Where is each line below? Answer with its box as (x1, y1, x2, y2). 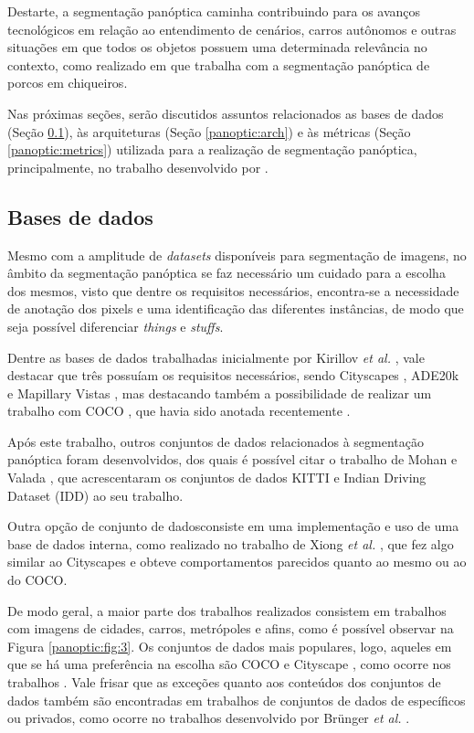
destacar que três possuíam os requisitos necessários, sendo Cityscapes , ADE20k (7, 366, 459, 385)
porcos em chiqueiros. (7, 73, 128, 92)
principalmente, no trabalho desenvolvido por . (7, 157, 269, 176)
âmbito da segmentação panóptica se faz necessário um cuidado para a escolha (7, 263, 446, 282)
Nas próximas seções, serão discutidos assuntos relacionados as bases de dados (7, 103, 444, 122)
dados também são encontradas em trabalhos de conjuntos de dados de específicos (7, 690, 466, 709)
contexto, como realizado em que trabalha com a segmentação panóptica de (7, 55, 430, 74)
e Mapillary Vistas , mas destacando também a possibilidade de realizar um (7, 383, 432, 402)
